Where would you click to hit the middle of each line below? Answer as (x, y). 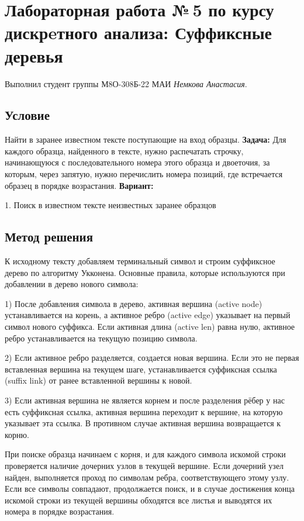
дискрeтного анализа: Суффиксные (138, 32)
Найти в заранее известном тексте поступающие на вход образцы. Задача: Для (146, 139)
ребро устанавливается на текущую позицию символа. (101, 338)
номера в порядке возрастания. (60, 511)
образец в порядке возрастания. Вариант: (79, 185)
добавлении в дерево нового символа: (72, 284)
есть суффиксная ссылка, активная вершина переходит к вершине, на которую (144, 411)
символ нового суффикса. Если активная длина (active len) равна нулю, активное (150, 327)
